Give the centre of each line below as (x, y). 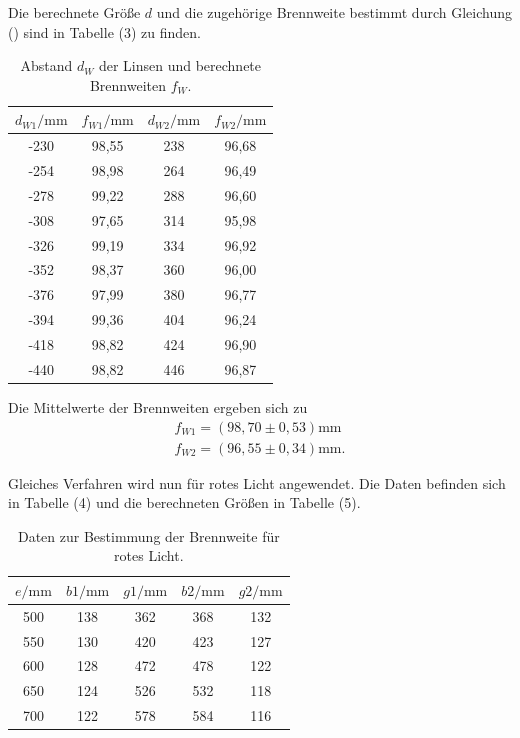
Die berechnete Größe (74, 12)
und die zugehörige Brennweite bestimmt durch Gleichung (334, 12)
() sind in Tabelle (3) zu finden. (104, 31)
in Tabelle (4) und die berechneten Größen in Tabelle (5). (184, 502)
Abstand (46, 65)
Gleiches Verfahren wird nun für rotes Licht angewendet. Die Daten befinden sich (257, 482)
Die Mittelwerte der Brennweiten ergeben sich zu (158, 406)
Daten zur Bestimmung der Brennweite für (148, 535)
